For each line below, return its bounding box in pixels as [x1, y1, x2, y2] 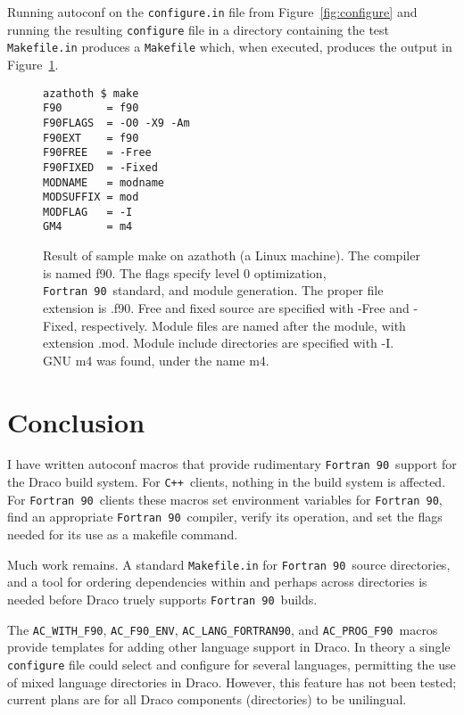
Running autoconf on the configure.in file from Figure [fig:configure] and [7, 3, 418, 21]
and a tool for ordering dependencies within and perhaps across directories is [7, 572, 427, 591]
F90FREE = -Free [43, 146, 152, 160]
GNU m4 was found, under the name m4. [43, 350, 269, 369]
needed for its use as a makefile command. [7, 525, 238, 544]
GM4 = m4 [43, 220, 133, 234]
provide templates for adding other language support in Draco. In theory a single [7, 637, 451, 656]
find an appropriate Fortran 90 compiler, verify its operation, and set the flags [7, 507, 443, 526]
